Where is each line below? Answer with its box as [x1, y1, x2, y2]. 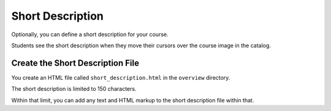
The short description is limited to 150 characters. [11, 85, 137, 93]
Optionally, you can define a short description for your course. [11, 31, 169, 38]
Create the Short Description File [11, 58, 139, 68]
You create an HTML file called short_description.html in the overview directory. [11, 74, 230, 81]
